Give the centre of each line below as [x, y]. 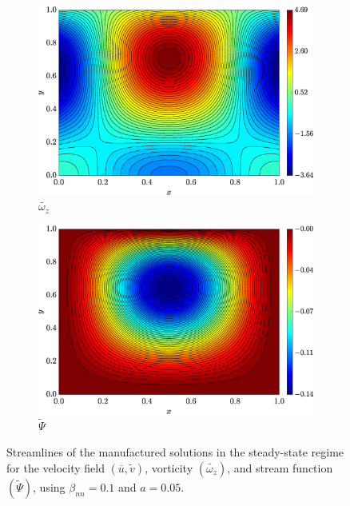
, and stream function [280, 467]
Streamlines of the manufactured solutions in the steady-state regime [175, 452]
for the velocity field [56, 467]
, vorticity [169, 467]
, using [49, 486]
